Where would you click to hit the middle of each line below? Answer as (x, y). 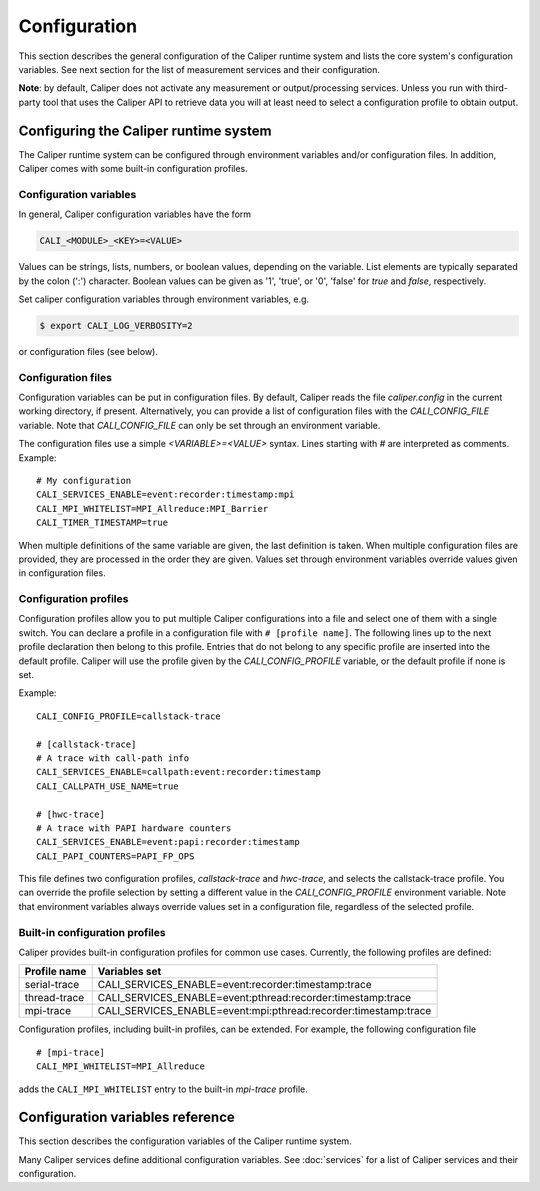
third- (497, 88)
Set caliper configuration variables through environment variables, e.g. (164, 299)
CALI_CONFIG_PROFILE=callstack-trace (129, 716)
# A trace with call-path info (113, 758)
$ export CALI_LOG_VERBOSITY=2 (116, 325)
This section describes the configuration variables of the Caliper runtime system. (185, 1141)
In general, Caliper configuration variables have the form (135, 214)
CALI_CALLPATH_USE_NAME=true (107, 786)
